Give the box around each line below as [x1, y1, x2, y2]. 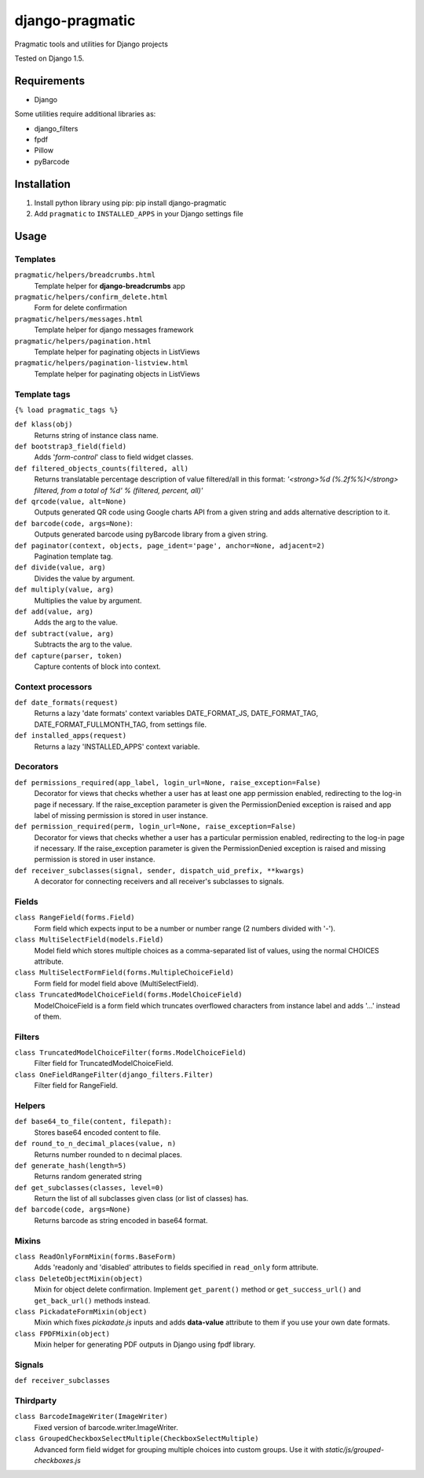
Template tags [14, 389, 71, 400]
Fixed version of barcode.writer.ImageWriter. [34, 1422, 178, 1432]
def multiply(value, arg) [14, 585, 115, 594]
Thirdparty [14, 1395, 57, 1406]
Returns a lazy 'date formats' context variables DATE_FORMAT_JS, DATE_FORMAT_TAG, [34, 709, 319, 718]
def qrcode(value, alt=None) [14, 497, 127, 507]
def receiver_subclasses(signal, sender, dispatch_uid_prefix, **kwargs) [14, 866, 305, 875]
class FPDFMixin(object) [14, 1329, 110, 1338]
